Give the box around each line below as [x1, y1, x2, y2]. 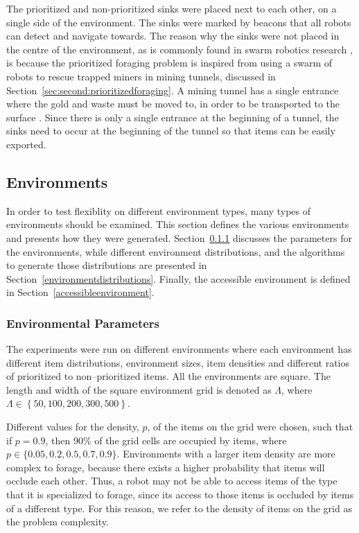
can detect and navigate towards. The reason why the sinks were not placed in [6, 28, 340, 43]
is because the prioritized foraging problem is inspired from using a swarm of [6, 55, 333, 70]
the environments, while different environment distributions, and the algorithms [6, 244, 345, 259]
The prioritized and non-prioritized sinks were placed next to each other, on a [6, 1, 337, 15]
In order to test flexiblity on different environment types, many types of [6, 203, 311, 218]
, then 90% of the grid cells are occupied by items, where [45, 432, 287, 447]
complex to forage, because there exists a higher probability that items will [6, 460, 325, 474]
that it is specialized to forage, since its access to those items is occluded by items [6, 487, 354, 502]
